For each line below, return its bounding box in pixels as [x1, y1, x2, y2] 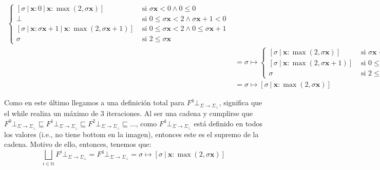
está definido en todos [194, 118, 263, 128]
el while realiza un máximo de [4, 108, 99, 119]
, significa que [219, 97, 262, 108]
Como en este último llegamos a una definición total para [4, 97, 184, 108]
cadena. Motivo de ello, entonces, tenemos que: [4, 139, 151, 149]
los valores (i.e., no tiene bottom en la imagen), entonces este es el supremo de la [4, 128, 259, 139]
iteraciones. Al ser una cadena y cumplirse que [106, 108, 253, 119]
